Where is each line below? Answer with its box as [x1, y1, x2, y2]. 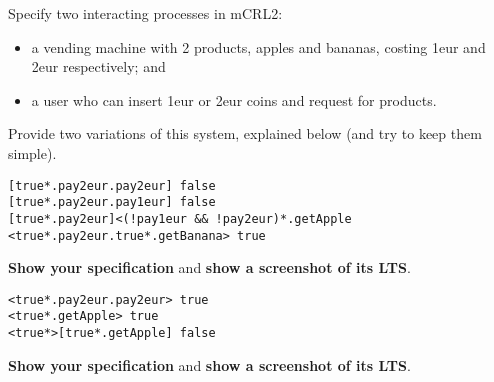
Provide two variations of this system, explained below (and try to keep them [8, 123, 482, 144]
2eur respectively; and [31, 56, 166, 77]
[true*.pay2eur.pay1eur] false [8, 195, 216, 210]
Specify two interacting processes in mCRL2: [8, 3, 283, 23]
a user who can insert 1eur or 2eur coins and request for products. [31, 89, 437, 110]
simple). [8, 142, 57, 163]
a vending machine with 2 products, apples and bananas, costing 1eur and [31, 36, 486, 57]
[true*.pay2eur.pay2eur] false [8, 178, 216, 193]
